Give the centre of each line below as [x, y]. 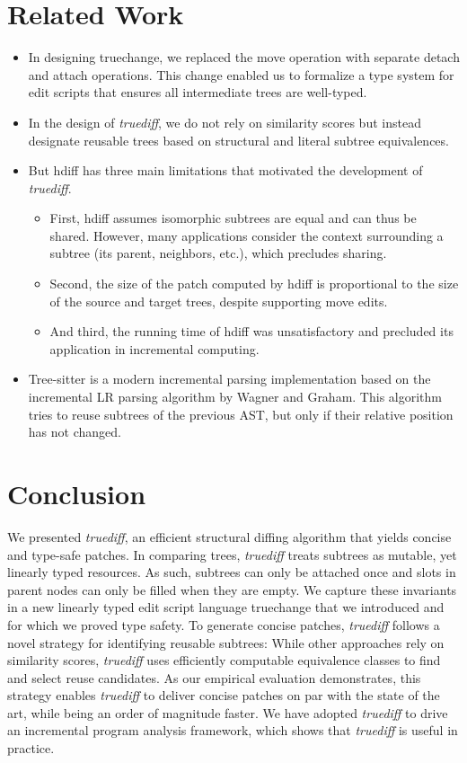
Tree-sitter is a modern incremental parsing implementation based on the [229, 379]
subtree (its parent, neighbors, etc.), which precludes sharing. [218, 253]
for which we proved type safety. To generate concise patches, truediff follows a [224, 624]
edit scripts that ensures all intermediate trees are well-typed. [198, 92]
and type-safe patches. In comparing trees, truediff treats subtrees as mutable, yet [232, 554]
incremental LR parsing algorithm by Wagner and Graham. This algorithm [235, 397]
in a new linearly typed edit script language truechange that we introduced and [226, 607]
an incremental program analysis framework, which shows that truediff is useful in [233, 730]
